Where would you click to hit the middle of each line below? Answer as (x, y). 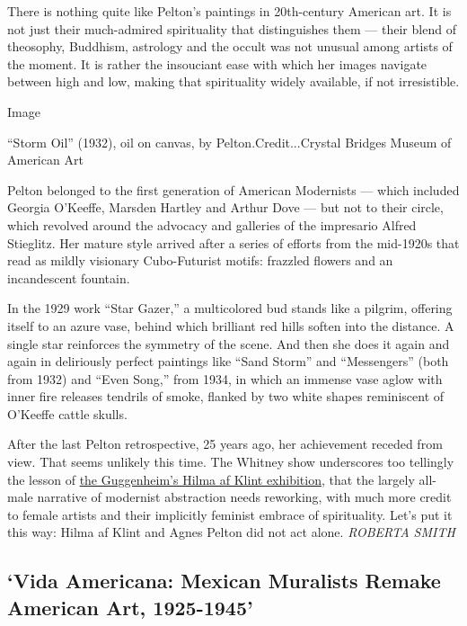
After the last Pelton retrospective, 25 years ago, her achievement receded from (225, 444)
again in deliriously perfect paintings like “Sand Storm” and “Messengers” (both (228, 361)
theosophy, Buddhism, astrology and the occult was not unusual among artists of (230, 46)
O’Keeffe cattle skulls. (67, 413)
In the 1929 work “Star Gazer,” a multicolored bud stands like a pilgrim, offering (230, 308)
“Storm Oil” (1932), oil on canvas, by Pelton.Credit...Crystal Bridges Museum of (229, 142)
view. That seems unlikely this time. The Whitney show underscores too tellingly (231, 462)
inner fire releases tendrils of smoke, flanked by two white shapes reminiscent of (226, 396)
